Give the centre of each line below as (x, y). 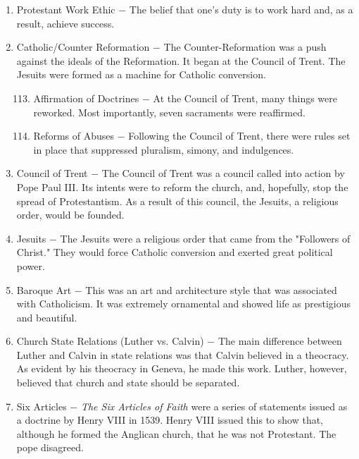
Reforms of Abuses (74, 136)
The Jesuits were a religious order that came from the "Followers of (205, 238)
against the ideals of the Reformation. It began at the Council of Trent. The (181, 60)
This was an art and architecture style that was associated (211, 289)
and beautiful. (47, 317)
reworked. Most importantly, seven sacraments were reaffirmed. (169, 112)
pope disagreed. (50, 447)
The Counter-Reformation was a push (245, 47)
